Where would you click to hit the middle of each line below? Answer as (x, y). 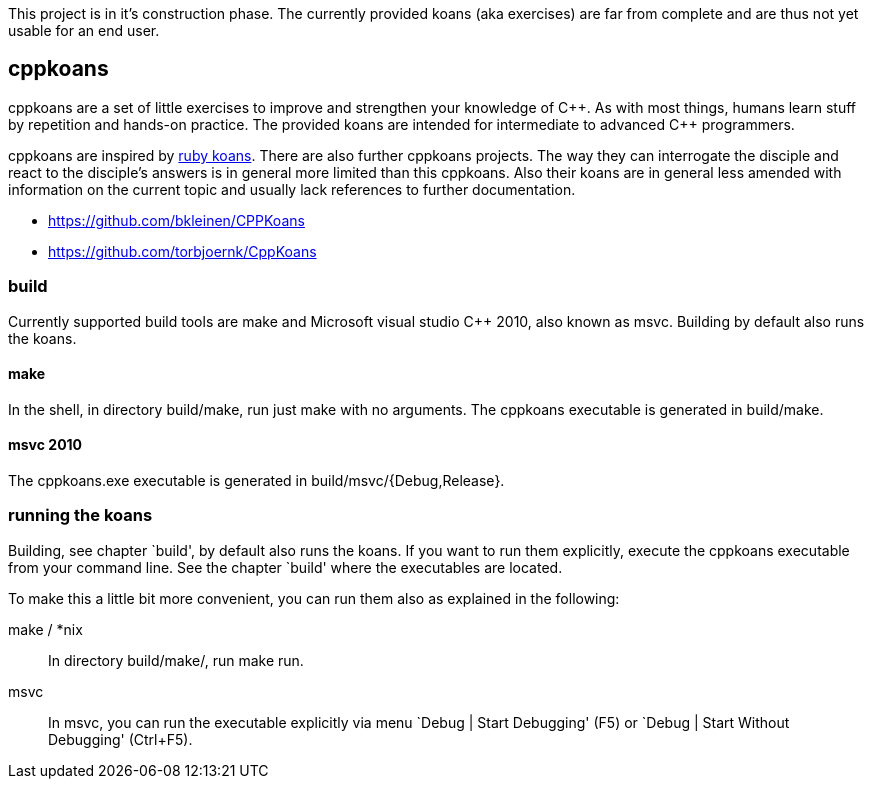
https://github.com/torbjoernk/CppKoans (182, 251)
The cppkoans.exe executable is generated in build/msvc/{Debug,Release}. (256, 481)
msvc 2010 (45, 445)
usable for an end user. (84, 30)
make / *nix (45, 629)
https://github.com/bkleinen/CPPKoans (176, 220)
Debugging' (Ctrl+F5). (120, 739)
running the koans (80, 515)
